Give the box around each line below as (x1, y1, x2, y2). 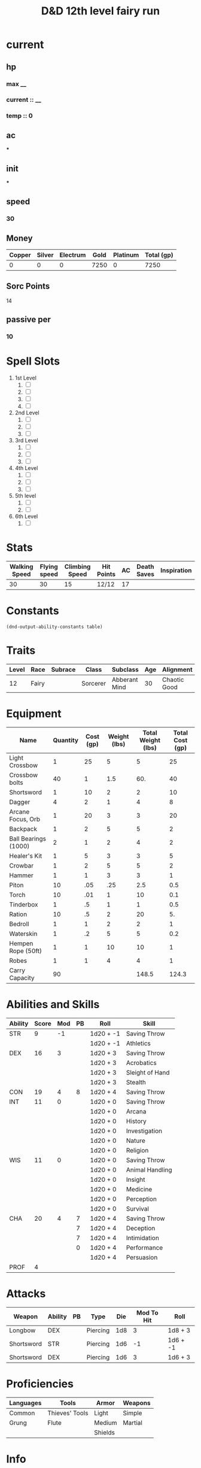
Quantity (53, 736, 79, 744)
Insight (126, 1175, 145, 1184)
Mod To (136, 1308, 159, 1317)
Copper (9, 251, 31, 259)
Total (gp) (144, 251, 173, 259)
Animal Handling (126, 1166, 172, 1174)
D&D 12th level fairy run (41, 4, 160, 18)
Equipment (6, 707, 62, 721)
